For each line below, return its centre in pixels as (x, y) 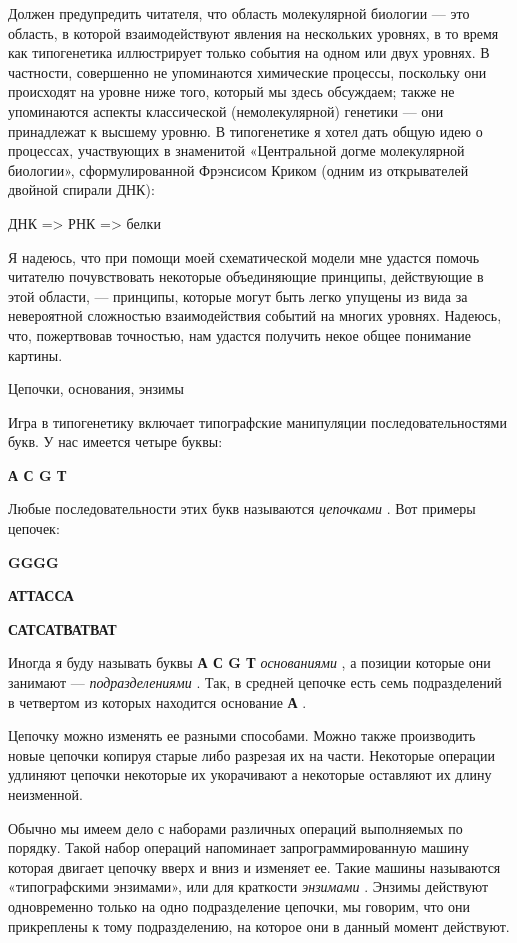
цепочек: (34, 528)
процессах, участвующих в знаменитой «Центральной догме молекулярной (236, 150)
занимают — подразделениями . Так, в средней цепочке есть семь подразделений (255, 682)
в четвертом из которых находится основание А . (157, 701)
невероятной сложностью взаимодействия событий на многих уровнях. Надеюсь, (255, 315)
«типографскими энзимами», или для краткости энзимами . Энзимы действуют (248, 886)
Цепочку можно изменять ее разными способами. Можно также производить (242, 735)
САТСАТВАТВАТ (62, 628)
